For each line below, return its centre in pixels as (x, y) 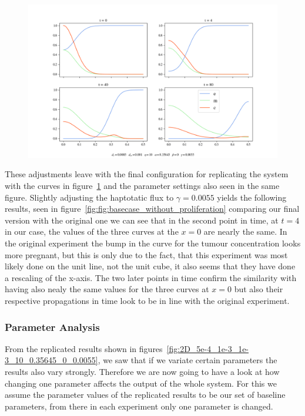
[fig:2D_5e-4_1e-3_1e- (208, 348)
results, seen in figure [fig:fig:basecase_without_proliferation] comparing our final (152, 209)
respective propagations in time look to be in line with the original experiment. (147, 300)
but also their (259, 289)
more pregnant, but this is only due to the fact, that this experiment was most (146, 254)
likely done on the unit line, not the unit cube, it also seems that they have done (150, 266)
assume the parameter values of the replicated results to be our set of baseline (145, 395)
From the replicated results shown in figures (84, 348)
